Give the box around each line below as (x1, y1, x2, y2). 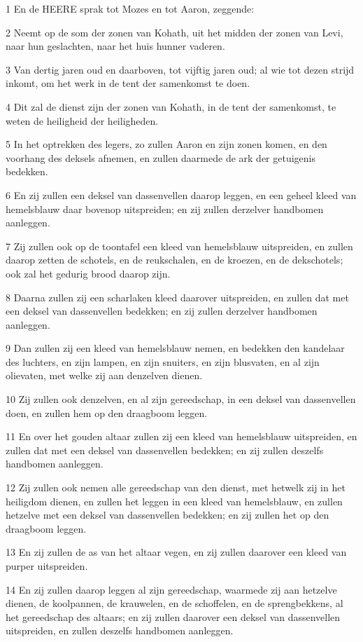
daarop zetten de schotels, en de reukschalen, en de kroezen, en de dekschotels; (6, 252, 343, 267)
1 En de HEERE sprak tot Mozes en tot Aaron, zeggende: (6, 1, 255, 15)
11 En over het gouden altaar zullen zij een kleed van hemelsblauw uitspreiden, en (6, 429, 357, 444)
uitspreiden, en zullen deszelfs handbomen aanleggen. (6, 623, 234, 638)
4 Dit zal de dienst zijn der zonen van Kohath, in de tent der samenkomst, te (6, 99, 336, 114)
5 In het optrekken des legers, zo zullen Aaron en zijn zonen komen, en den (6, 137, 327, 151)
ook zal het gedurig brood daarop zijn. (6, 266, 171, 280)
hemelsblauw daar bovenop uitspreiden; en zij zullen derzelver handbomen (6, 201, 324, 216)
